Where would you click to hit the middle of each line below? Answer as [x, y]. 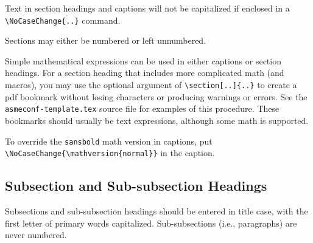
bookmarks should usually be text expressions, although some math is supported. [157, 120]
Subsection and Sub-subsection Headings [136, 186]
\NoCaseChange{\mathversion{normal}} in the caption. [110, 153]
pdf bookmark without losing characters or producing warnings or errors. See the [156, 96]
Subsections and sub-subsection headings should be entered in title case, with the [156, 211]
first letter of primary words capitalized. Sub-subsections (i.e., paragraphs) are [151, 223]
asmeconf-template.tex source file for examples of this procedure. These [142, 108]
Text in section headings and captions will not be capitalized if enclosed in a [147, 8]
